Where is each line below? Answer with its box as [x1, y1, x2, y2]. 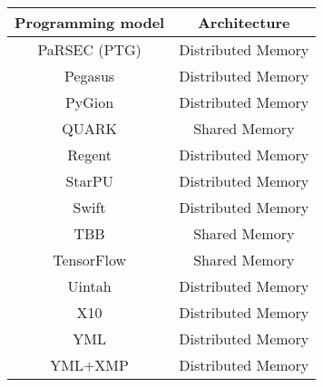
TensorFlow [53, 249, 126, 270]
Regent [67, 144, 112, 165]
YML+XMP [50, 354, 129, 375]
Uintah [67, 276, 112, 296]
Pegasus [64, 65, 115, 86]
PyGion [64, 92, 114, 112]
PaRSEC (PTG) [37, 39, 142, 60]
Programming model [15, 12, 165, 33]
